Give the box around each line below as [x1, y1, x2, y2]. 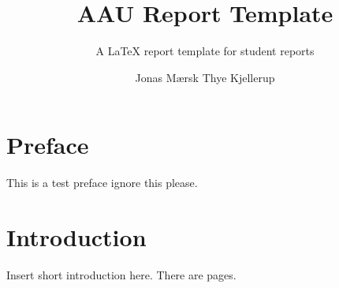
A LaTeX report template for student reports [95, 43, 315, 59]
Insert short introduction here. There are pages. [6, 266, 237, 282]
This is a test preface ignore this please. [6, 174, 198, 191]
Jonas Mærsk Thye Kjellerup [135, 69, 275, 85]
